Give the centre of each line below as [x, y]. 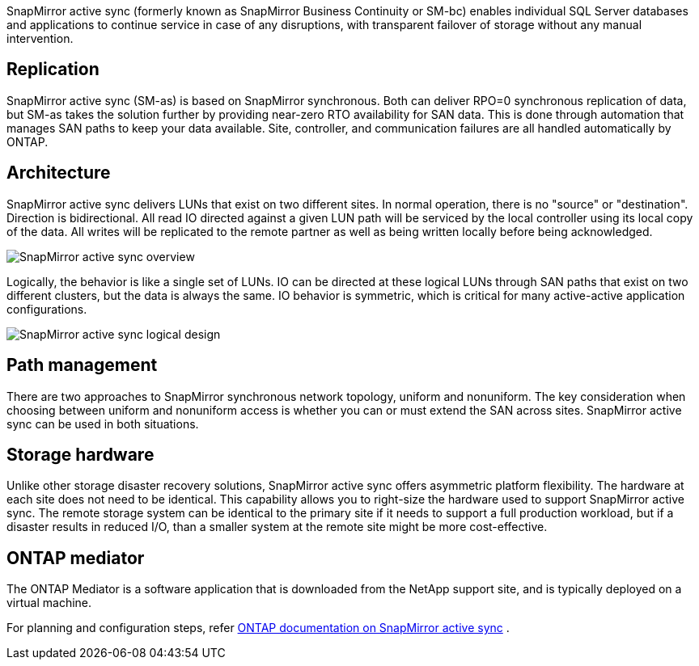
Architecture [59, 173]
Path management [82, 365]
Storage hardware [80, 454]
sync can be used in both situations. [103, 424]
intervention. [40, 38]
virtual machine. [49, 603]
